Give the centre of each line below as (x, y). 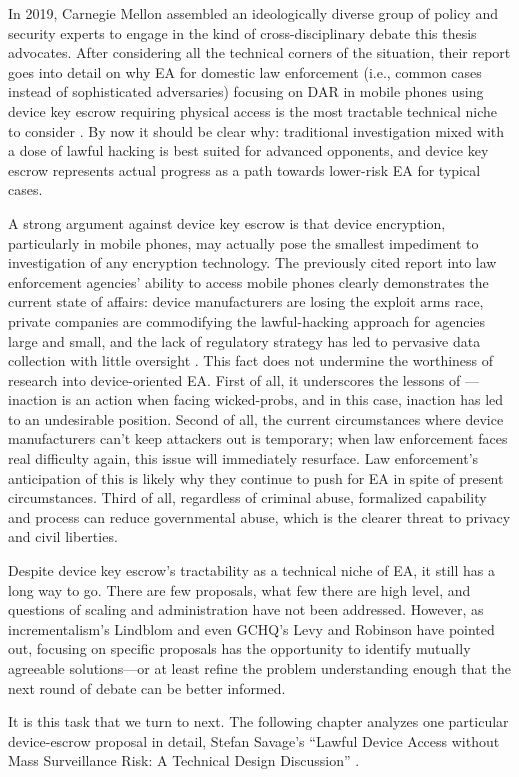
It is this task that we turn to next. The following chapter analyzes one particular (258, 721)
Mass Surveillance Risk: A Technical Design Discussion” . (184, 760)
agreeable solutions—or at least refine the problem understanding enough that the (259, 668)
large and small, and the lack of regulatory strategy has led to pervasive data (244, 340)
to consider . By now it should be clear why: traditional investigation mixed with (256, 130)
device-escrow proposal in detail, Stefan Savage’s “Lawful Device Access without (254, 740)
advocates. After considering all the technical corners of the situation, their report (259, 52)
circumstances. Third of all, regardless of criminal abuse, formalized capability (247, 497)
